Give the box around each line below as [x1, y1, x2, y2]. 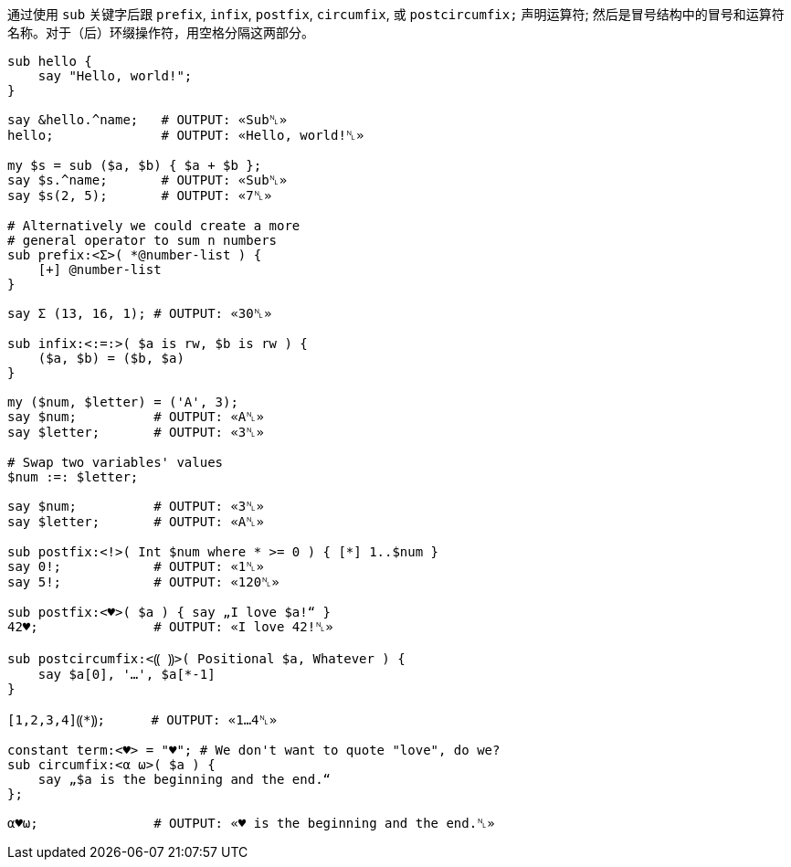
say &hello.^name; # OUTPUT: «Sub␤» [7, 112, 288, 127]
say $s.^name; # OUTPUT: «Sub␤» [7, 173, 288, 187]
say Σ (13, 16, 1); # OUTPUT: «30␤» [7, 306, 272, 321]
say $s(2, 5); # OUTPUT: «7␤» [7, 188, 272, 203]
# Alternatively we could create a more [7, 218, 301, 233]
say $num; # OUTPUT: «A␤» [7, 409, 264, 424]
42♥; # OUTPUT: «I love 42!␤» [7, 619, 333, 634]
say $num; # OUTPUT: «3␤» [7, 499, 264, 513]
